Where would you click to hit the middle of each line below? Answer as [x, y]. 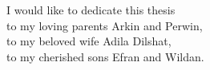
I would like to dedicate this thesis [91, 10]
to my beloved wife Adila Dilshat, [89, 41]
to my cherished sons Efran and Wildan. [105, 56]
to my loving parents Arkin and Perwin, [105, 25]
